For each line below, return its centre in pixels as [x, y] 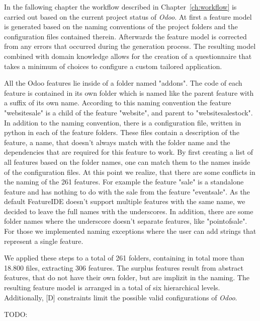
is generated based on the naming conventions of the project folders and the [121, 26]
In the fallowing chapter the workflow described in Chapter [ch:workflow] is [120, 7]
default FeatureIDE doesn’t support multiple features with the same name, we [125, 201]
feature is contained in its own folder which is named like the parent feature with [129, 92]
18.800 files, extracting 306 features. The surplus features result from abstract [124, 267]
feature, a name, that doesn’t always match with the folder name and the [117, 142]
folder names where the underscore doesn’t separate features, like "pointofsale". [126, 221]
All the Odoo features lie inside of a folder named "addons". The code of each [123, 83]
